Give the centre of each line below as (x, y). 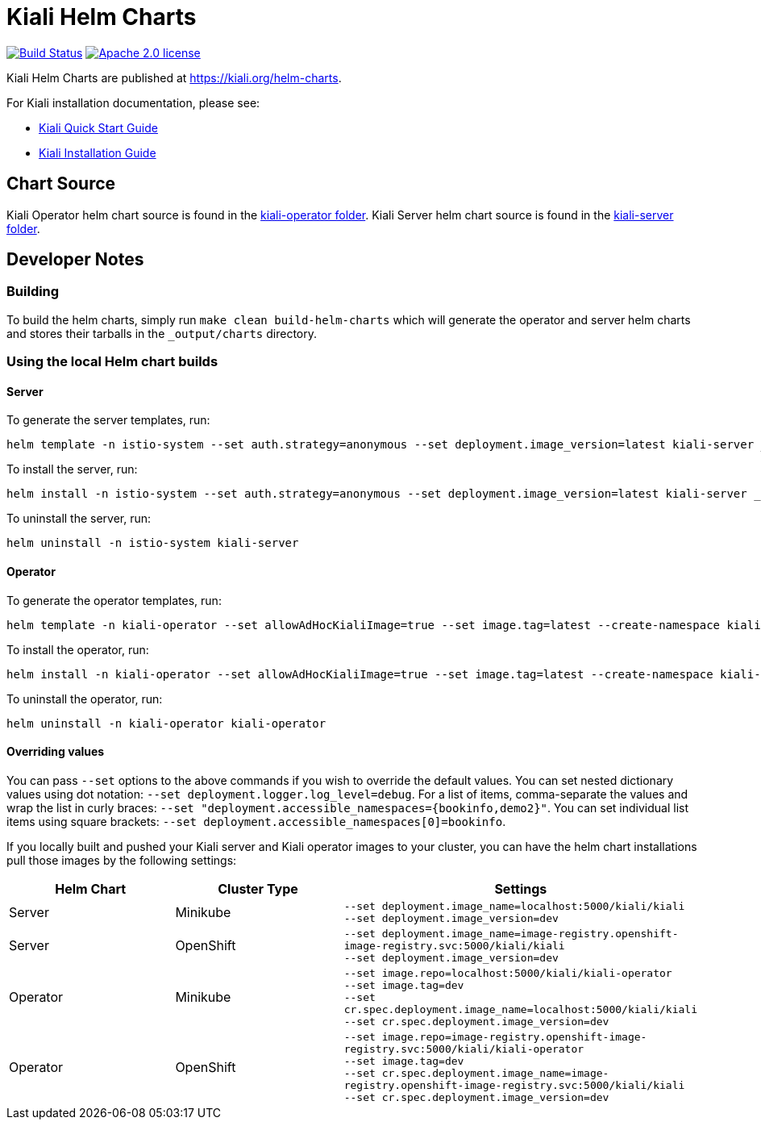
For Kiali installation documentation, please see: (133, 102)
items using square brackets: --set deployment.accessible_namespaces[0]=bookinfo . (256, 821)
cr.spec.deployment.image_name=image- (495, 1073)
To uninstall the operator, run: (85, 699)
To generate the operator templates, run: (114, 600)
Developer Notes (75, 260)
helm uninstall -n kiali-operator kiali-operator (166, 723)
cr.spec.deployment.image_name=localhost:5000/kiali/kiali (520, 1009)
